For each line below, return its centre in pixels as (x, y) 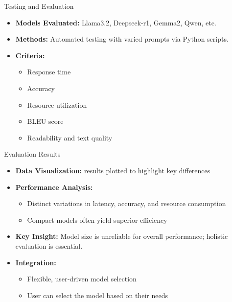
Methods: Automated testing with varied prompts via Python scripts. (122, 39)
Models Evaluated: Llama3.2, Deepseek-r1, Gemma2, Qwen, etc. (116, 22)
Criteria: (30, 55)
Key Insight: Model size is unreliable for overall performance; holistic (122, 236)
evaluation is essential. (49, 245)
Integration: (36, 262)
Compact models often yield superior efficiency (97, 220)
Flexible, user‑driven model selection (82, 279)
